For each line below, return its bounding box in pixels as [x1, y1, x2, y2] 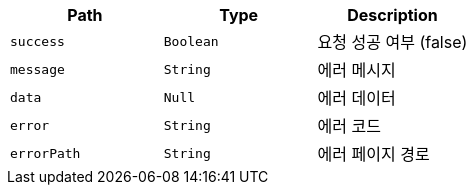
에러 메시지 [317, 60, 396, 80]
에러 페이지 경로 [317, 144, 430, 164]
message [10, 61, 65, 77]
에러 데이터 [317, 88, 396, 108]
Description [347, 5, 438, 25]
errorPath [10, 145, 81, 161]
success [10, 33, 65, 49]
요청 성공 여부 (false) [317, 32, 468, 52]
